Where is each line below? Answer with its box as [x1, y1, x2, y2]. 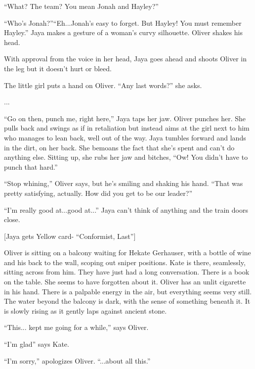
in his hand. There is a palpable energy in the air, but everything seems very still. [4, 286, 252, 296]
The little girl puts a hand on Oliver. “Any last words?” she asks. [4, 80, 202, 90]
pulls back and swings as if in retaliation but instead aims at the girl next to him [4, 123, 250, 133]
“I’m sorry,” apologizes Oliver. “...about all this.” [4, 355, 151, 366]
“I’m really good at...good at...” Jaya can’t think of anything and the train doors [4, 204, 248, 215]
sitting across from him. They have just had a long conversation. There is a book [4, 267, 250, 277]
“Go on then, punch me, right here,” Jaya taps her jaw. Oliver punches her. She [4, 113, 246, 123]
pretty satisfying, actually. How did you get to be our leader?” [4, 187, 193, 198]
